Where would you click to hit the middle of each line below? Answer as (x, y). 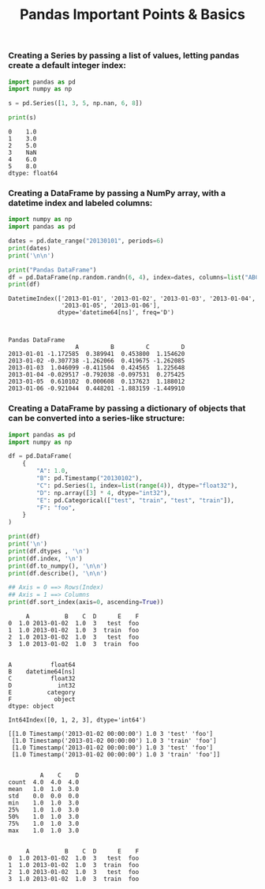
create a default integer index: (67, 66)
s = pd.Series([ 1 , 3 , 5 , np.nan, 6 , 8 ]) (76, 103)
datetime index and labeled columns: (80, 203)
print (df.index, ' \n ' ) (45, 558)
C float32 (42, 679)
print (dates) (30, 248)
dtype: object (32, 707)
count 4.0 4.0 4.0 (44, 782)
